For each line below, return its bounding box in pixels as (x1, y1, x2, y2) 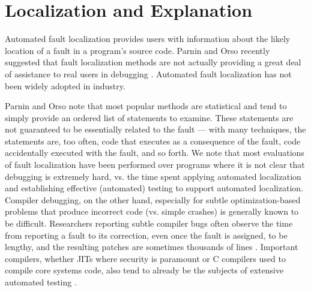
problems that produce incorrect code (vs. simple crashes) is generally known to (5, 205, 299, 218)
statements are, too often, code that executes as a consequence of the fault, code (5, 134, 301, 147)
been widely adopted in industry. (5, 79, 125, 92)
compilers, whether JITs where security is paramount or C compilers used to (5, 252, 286, 264)
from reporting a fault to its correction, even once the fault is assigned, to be (5, 228, 288, 241)
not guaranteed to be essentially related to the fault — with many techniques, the (5, 123, 306, 136)
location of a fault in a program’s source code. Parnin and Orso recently (5, 44, 270, 56)
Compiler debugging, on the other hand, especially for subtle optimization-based (5, 193, 301, 206)
